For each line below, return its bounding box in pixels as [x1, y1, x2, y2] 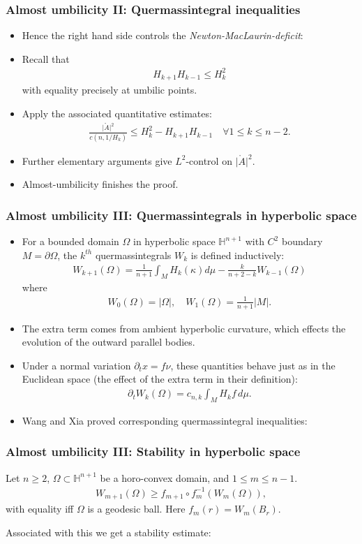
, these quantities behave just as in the [170, 358, 335, 372]
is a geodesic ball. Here [87, 501, 186, 516]
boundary [281, 234, 323, 249]
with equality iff [6, 501, 74, 516]
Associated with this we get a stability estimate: [6, 524, 211, 539]
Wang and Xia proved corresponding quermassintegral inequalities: [22, 413, 308, 427]
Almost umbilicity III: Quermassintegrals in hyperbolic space [6, 206, 357, 223]
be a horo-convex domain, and [100, 470, 229, 485]
